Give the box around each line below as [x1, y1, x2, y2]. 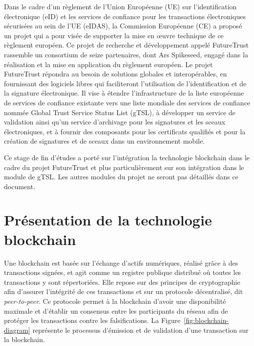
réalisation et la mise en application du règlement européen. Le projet [4, 59, 213, 69]
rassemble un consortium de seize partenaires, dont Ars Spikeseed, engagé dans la [4, 49, 248, 59]
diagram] [4, 324, 30, 335]
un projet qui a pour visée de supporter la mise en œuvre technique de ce [4, 30, 224, 40]
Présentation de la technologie [4, 210, 212, 230]
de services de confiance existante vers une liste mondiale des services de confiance [4, 97, 251, 107]
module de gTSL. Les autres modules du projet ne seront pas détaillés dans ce [4, 172, 238, 182]
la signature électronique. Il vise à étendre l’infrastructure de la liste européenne [4, 88, 244, 98]
